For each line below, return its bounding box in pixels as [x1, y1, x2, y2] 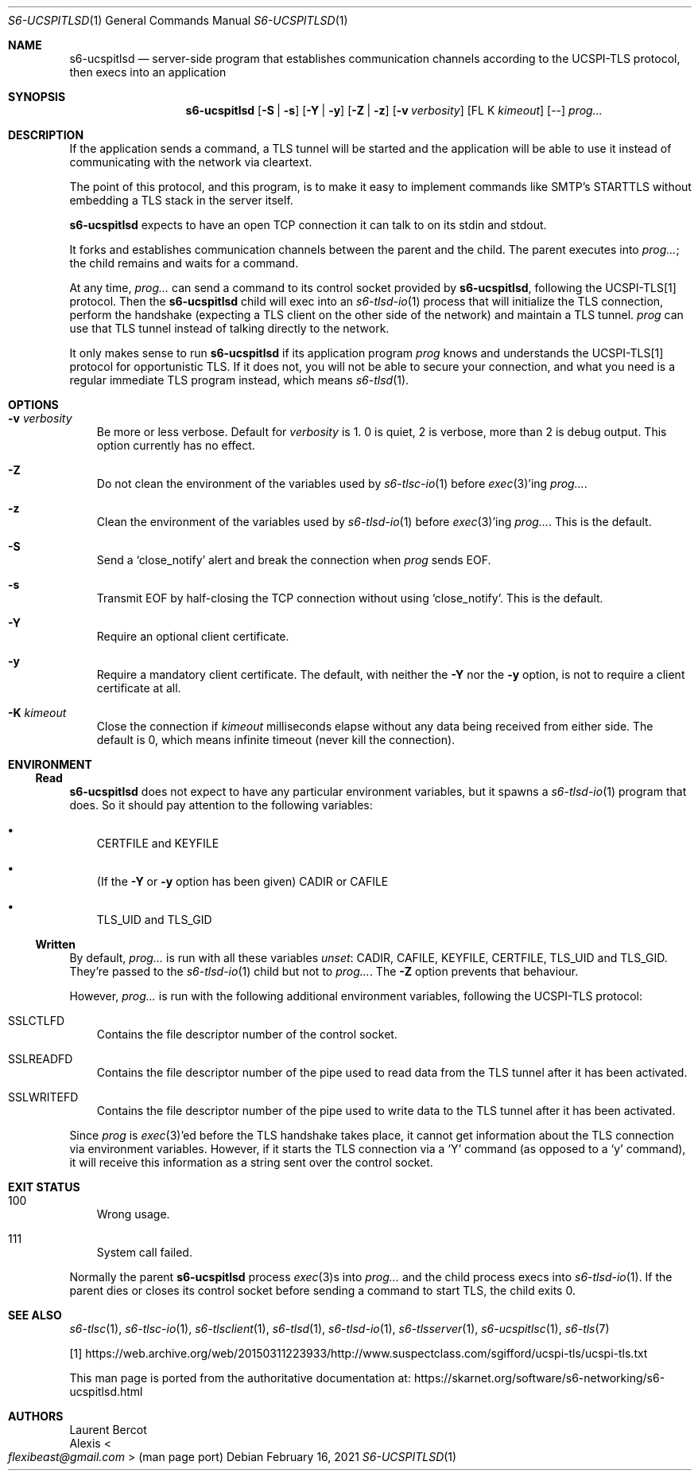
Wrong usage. [96, 1207, 170, 1221]
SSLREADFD [8, 1052, 73, 1066]
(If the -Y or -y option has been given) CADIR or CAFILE [96, 875, 389, 888]
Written [35, 937, 76, 951]
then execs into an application [69, 65, 227, 79]
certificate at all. [96, 681, 181, 695]
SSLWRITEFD [8, 1090, 79, 1104]
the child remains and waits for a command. [69, 256, 299, 270]
